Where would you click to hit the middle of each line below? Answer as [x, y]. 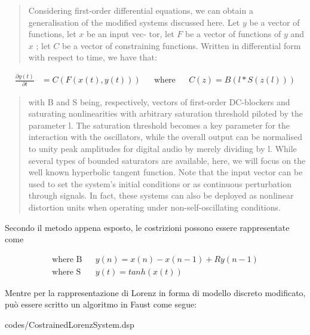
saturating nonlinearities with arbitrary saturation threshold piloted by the [165, 113]
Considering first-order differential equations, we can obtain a [141, 10]
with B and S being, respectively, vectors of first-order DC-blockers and [159, 101]
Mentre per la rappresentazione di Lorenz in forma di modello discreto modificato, [155, 292]
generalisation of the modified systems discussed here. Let [134, 22]
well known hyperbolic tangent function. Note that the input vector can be [165, 172]
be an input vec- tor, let [130, 34]
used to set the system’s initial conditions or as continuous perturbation [160, 183]
